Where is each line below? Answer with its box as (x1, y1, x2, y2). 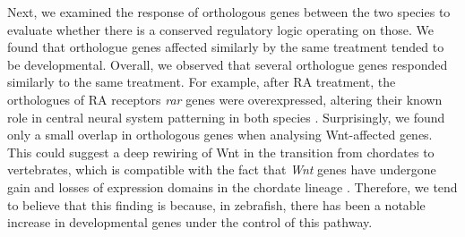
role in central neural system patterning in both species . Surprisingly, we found (7, 107, 445, 126)
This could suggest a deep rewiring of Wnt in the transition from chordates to (7, 142, 435, 161)
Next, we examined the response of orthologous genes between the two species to (7, 3, 451, 21)
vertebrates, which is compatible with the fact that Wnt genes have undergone (7, 160, 436, 179)
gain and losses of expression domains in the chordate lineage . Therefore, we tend (7, 177, 458, 196)
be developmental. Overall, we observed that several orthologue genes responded (7, 55, 448, 73)
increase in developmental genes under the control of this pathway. (7, 213, 373, 232)
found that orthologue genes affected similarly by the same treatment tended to (7, 38, 444, 56)
